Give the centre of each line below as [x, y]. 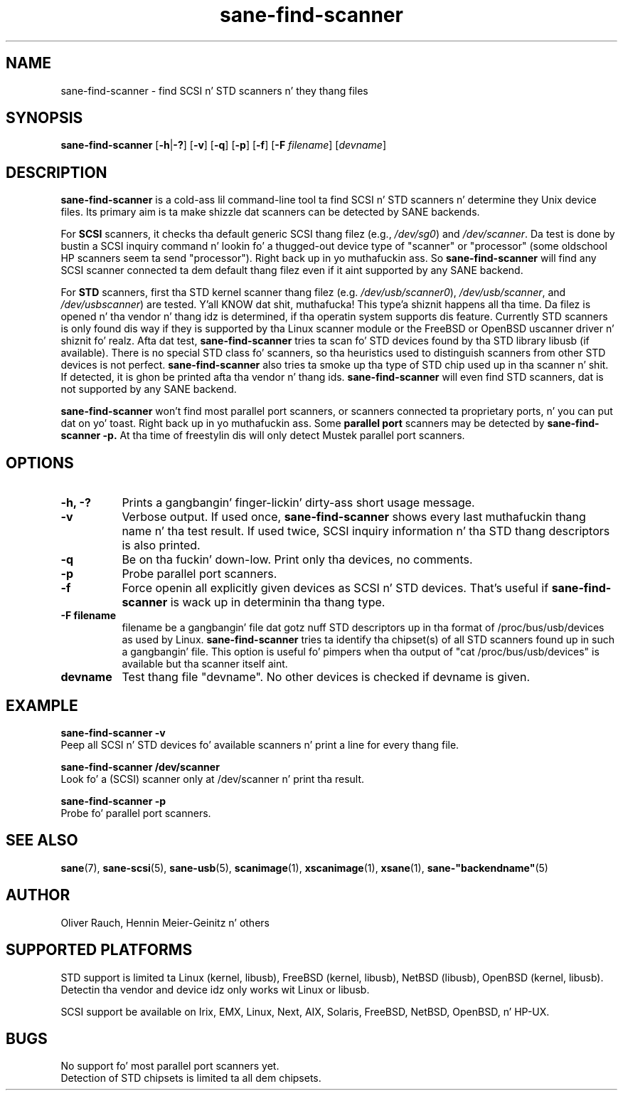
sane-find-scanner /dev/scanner [140, 766]
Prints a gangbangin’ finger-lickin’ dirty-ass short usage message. [298, 503]
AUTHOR [38, 895]
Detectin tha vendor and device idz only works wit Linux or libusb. [215, 989]
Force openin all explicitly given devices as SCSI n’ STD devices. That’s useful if [335, 588]
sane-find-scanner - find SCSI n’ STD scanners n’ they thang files [214, 90]
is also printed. [161, 546]
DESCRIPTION [57, 172]
